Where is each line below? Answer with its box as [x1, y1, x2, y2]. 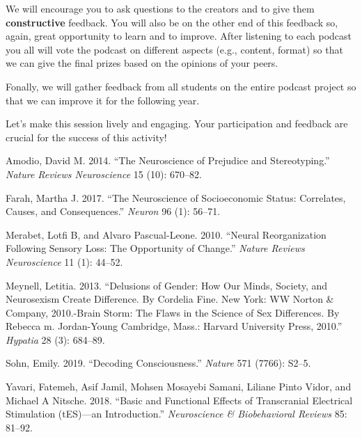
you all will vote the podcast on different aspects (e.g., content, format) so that [6, 42, 343, 56]
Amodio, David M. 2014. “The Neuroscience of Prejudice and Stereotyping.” [6, 153, 330, 168]
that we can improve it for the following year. [6, 93, 200, 107]
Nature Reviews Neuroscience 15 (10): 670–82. [6, 166, 202, 181]
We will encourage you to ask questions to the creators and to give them [6, 1, 315, 15]
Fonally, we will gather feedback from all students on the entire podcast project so [6, 79, 356, 93]
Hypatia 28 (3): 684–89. [6, 332, 105, 347]
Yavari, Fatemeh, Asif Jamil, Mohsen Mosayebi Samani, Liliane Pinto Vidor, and [6, 379, 352, 394]
